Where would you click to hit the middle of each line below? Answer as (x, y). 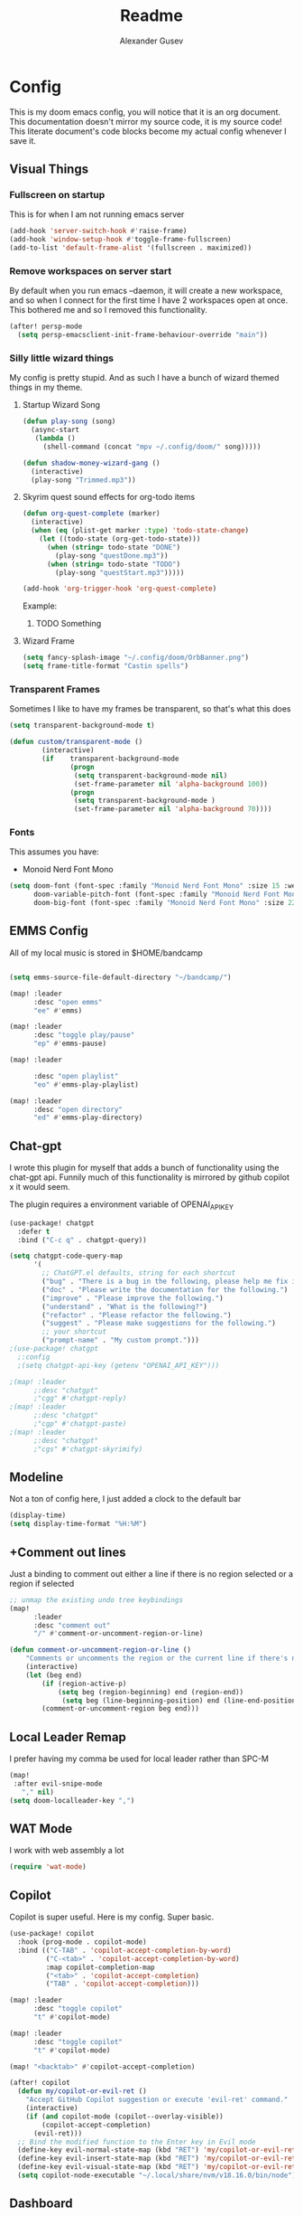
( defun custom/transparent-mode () (76, 742)
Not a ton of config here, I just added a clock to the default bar (125, 1499)
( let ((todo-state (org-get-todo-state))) (120, 539)
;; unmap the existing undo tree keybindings (96, 1600)
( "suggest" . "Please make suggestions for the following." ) (159, 1324)
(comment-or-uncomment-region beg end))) (121, 1709)
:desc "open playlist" (76, 1076)
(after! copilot (40, 2083)
